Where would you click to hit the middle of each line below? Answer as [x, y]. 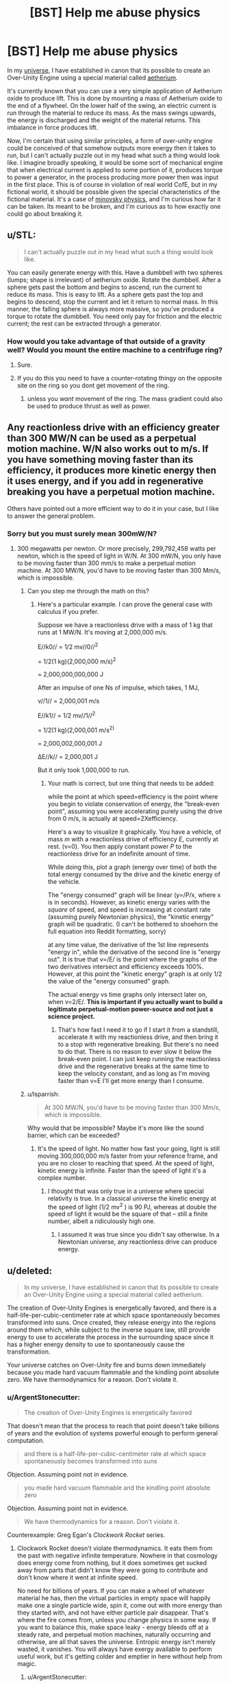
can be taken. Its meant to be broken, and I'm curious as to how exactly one [114, 206]
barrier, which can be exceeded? [74, 1135]
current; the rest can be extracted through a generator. [85, 323]
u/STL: [22, 235]
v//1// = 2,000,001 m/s [68, 701]
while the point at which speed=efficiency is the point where [133, 796]
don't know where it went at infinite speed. [77, 1577]
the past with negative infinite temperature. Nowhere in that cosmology [117, 1555]
